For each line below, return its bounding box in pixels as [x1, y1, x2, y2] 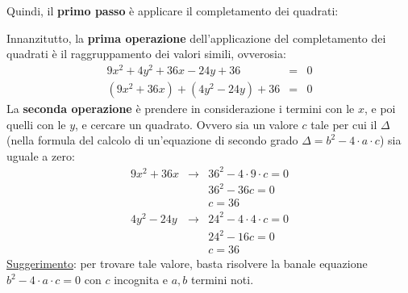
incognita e [114, 271, 169, 288]
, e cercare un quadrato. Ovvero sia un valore [75, 115, 298, 132]
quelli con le [6, 115, 66, 132]
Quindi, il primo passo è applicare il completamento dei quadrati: [6, 2, 339, 19]
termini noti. [191, 271, 254, 288]
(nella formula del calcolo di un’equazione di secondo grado [6, 132, 298, 149]
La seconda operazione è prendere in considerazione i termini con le [6, 99, 355, 116]
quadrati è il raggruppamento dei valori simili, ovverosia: [6, 45, 286, 62]
